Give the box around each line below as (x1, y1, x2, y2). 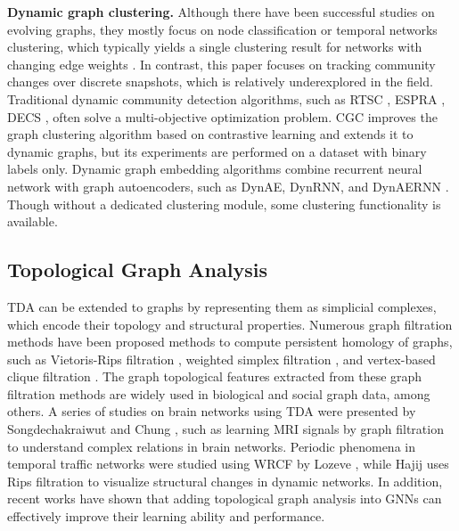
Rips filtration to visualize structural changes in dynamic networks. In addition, (7, 471, 443, 490)
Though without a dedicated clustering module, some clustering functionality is (7, 194, 441, 213)
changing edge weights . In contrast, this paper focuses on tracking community (7, 54, 436, 73)
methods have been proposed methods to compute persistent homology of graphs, (7, 332, 453, 351)
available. (7, 212, 58, 231)
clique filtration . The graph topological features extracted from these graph (7, 367, 422, 386)
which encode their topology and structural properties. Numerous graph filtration (7, 315, 453, 333)
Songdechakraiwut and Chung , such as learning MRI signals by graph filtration (7, 420, 444, 438)
